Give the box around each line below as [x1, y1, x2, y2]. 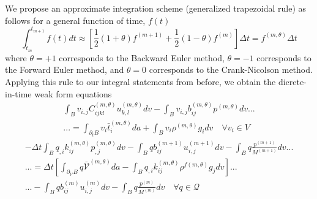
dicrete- [278, 75, 307, 88]
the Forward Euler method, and [5, 63, 124, 76]
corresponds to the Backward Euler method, [59, 51, 225, 64]
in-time [5, 87, 32, 100]
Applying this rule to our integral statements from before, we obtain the [5, 75, 276, 88]
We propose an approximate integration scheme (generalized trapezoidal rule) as [5, 2, 307, 14]
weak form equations [34, 87, 112, 100]
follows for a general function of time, [5, 13, 146, 26]
